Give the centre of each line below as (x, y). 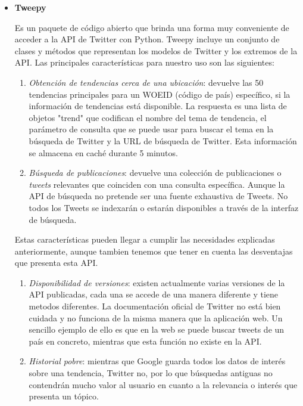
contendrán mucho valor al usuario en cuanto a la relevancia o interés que (163, 384)
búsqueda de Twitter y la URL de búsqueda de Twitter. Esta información (163, 140)
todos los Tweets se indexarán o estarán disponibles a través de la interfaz (164, 207)
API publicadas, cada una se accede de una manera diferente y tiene (154, 294)
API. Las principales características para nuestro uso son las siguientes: (144, 62)
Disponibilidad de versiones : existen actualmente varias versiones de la (157, 282)
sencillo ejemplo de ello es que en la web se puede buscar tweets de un (157, 329)
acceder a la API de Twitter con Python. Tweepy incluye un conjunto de (147, 39)
